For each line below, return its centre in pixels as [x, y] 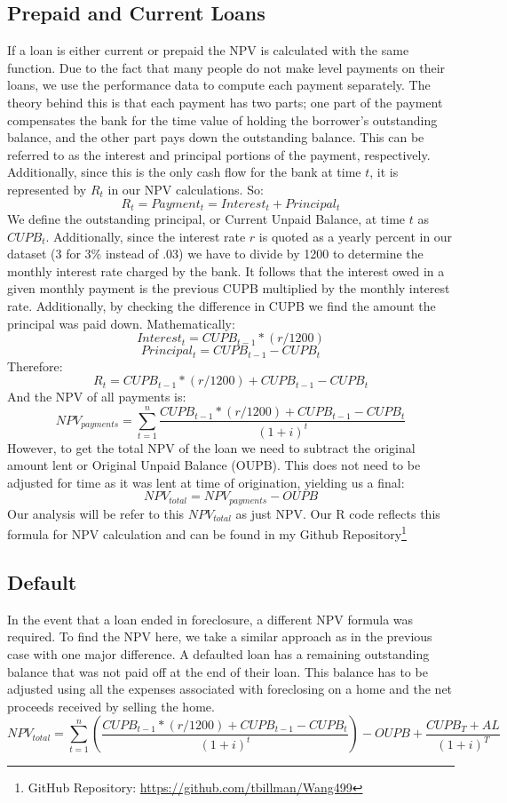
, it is [384, 172]
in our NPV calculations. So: [186, 189]
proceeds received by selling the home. [111, 706]
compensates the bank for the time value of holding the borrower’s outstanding [222, 119]
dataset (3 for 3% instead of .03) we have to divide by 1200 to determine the [215, 254]
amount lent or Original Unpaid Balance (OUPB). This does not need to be [214, 465]
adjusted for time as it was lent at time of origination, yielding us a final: [206, 482]
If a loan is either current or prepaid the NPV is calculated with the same [208, 50]
